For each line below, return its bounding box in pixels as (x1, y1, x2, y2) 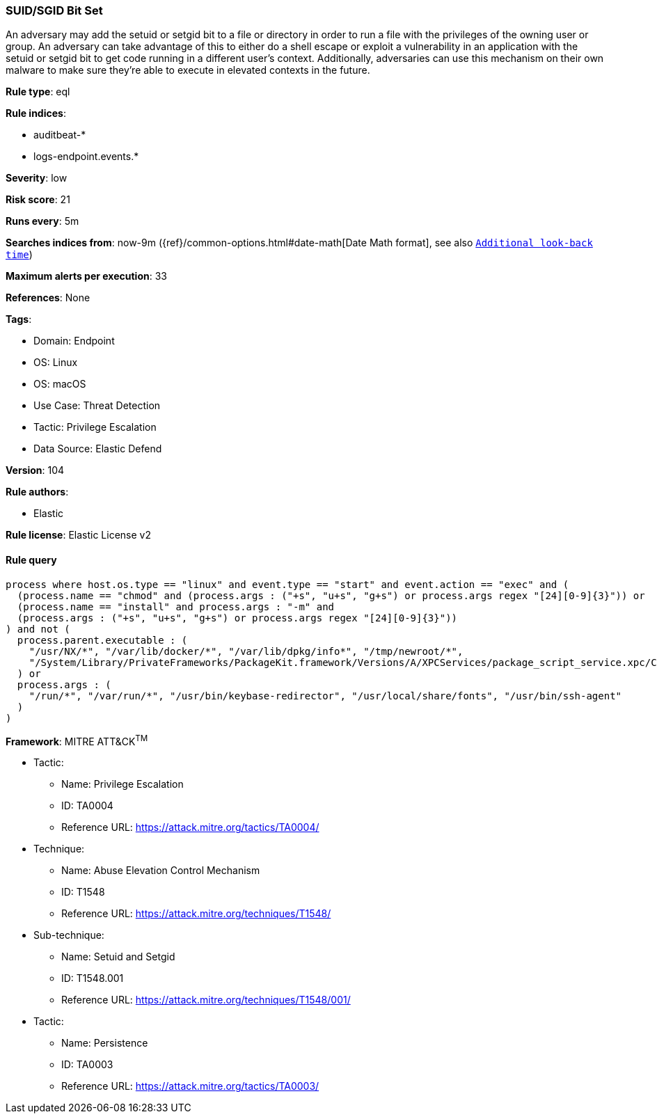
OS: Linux (33, 356, 78, 369)
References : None (6, 292, 90, 304)
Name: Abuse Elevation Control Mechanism (61, 864, 260, 877)
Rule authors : (6, 486, 69, 498)
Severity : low (6, 172, 68, 184)
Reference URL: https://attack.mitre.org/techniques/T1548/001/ (61, 994, 351, 1006)
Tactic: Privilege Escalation (33, 421, 157, 434)
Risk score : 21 (6, 193, 70, 206)
